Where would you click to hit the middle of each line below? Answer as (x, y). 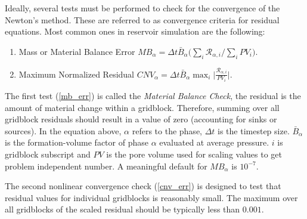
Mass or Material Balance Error (77, 51)
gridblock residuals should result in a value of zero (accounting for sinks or (141, 119)
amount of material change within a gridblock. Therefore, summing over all (142, 107)
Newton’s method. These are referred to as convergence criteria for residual (142, 19)
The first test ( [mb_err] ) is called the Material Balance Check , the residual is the (153, 95)
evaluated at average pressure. (214, 142)
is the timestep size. (254, 130)
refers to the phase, (167, 130)
